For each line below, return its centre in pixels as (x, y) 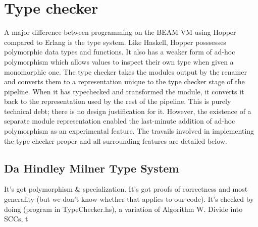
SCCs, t (16, 219)
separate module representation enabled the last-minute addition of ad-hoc (120, 121)
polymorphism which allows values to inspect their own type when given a (119, 61)
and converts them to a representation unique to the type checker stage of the (124, 81)
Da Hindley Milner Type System (92, 168)
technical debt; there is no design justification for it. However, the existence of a (128, 111)
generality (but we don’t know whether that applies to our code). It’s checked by (129, 199)
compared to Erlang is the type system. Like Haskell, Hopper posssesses (115, 42)
